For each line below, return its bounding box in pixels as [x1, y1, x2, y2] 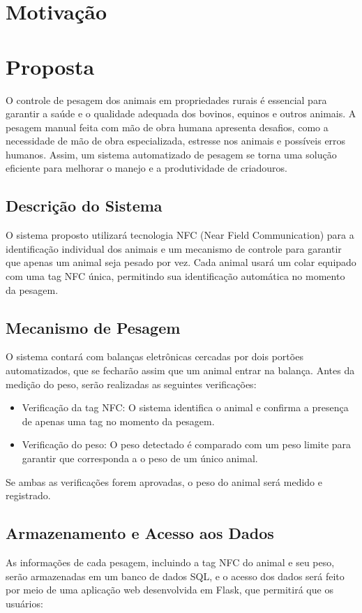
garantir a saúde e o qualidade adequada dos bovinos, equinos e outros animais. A [6, 106, 356, 121]
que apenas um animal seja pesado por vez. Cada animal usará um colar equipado [6, 255, 356, 269]
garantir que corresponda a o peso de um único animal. [22, 451, 258, 465]
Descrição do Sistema [6, 195, 163, 216]
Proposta [6, 52, 95, 80]
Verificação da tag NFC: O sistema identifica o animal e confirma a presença [22, 400, 349, 415]
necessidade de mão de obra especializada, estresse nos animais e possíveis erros [6, 133, 346, 148]
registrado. [6, 488, 51, 503]
